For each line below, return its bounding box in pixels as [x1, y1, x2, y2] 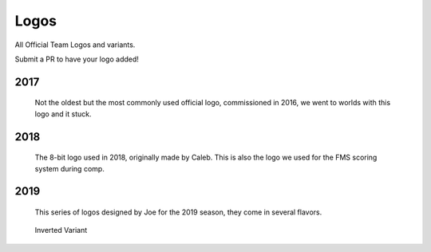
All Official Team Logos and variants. [14, 40, 136, 49]
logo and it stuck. [34, 108, 92, 119]
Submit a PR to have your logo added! [14, 54, 140, 64]
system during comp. [34, 163, 105, 173]
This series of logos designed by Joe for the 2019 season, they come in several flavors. [34, 207, 322, 217]
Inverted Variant [34, 226, 88, 235]
